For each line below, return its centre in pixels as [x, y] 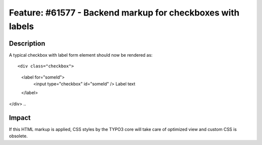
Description [27, 43]
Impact [20, 118]
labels [21, 26]
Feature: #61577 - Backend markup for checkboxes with [124, 13]
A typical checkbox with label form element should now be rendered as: [81, 55]
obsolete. [18, 136]
